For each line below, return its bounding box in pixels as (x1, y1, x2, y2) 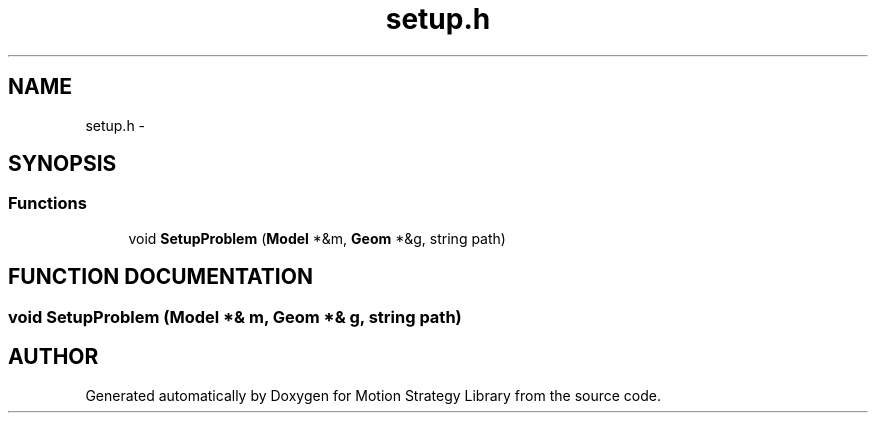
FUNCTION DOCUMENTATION (8, 264, 313, 290)
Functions (8, 193, 87, 214)
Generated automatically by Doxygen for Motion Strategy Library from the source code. (85, 386, 662, 404)
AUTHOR (8, 344, 99, 370)
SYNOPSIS (8, 151, 117, 177)
